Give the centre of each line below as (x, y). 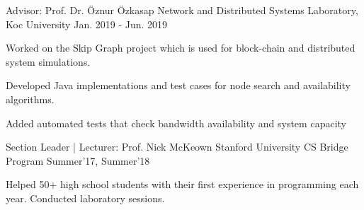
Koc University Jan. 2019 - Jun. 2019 (87, 24)
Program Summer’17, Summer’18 (78, 160)
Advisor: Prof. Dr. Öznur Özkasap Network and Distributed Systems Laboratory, (182, 10)
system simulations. (48, 61)
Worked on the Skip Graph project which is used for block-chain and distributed (181, 48)
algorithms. (30, 99)
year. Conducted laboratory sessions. (85, 198)
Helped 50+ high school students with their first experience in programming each (182, 184)
